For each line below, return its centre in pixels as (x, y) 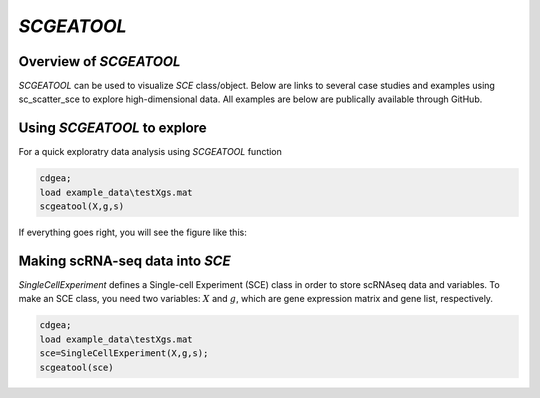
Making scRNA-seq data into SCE (124, 260)
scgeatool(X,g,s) (82, 206)
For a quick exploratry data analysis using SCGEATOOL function (150, 152)
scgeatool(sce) (76, 367)
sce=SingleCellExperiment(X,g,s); (124, 353)
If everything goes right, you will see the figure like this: (132, 232)
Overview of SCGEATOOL (99, 61)
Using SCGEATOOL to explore (112, 128)
